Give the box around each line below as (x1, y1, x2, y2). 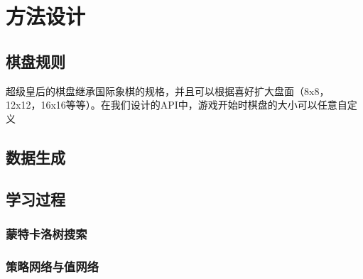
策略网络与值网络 (6, 257, 99, 275)
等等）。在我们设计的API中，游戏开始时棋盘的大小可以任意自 (65, 97, 347, 112)
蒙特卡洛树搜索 (6, 224, 87, 242)
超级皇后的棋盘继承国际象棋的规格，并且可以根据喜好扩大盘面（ (6, 83, 304, 98)
